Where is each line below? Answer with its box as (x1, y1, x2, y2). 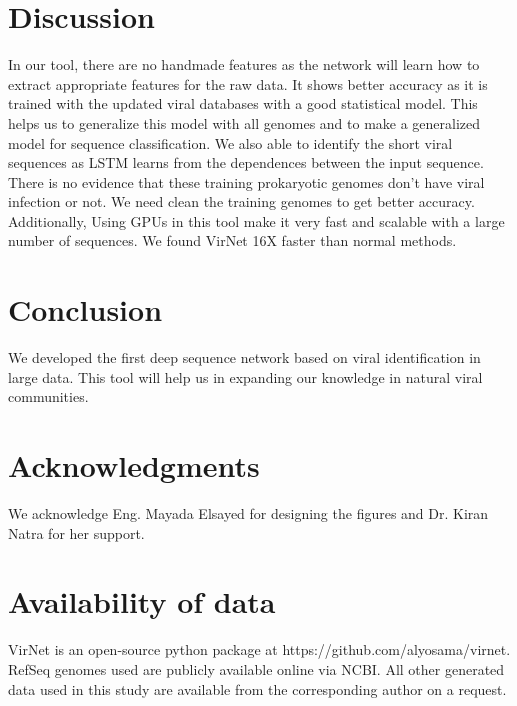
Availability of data (8, 581, 276, 622)
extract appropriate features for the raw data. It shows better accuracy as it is (8, 73, 488, 94)
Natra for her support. (8, 522, 145, 543)
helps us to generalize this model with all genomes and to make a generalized (8, 112, 481, 133)
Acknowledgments (8, 445, 260, 486)
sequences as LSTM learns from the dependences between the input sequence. (8, 152, 484, 173)
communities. (8, 386, 89, 407)
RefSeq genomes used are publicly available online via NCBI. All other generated (8, 659, 505, 679)
